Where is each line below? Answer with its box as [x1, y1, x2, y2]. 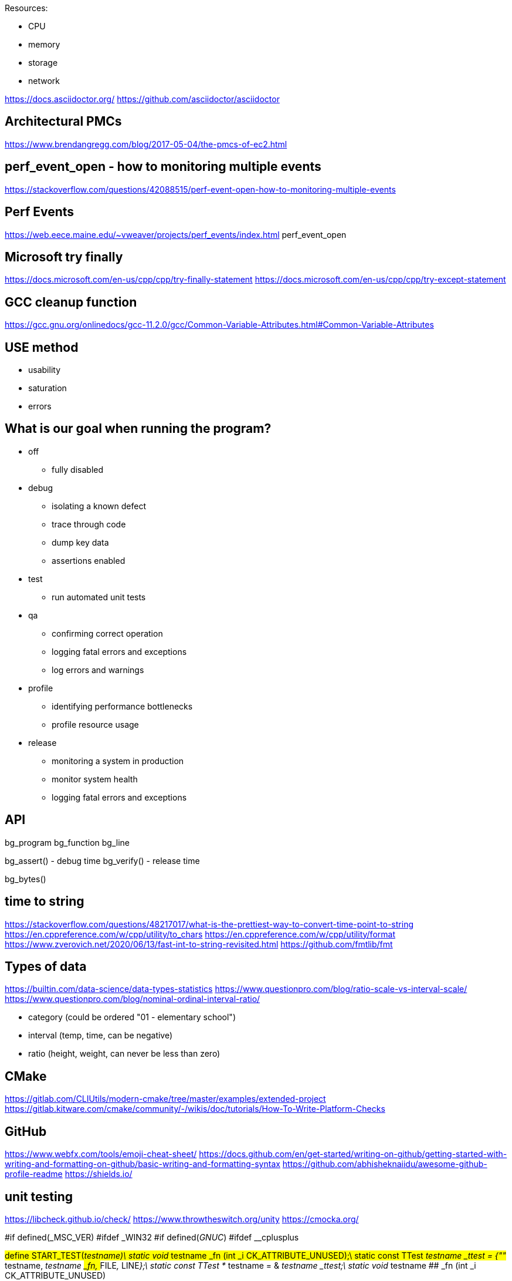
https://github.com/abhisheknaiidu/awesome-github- [282, 1159, 487, 1169]
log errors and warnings [52, 664, 144, 675]
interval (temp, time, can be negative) [28, 1030, 173, 1041]
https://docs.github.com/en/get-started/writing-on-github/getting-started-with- [199, 1149, 507, 1159]
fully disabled [52, 464, 104, 475]
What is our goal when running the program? [5, 421, 272, 436]
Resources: [5, 3, 48, 13]
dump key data [52, 537, 109, 547]
